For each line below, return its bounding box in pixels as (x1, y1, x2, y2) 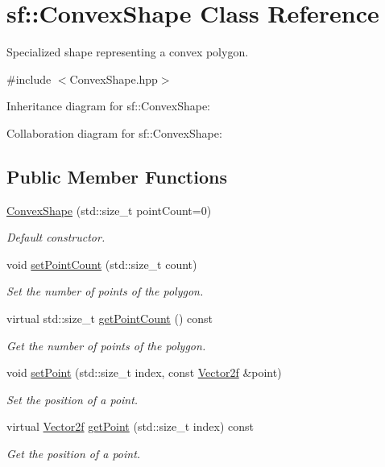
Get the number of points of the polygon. (6, 337, 206, 353)
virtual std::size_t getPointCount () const (6, 310, 213, 327)
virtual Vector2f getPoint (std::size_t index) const (6, 418, 255, 435)
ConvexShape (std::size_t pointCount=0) (6, 201, 212, 218)
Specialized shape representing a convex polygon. (6, 43, 249, 60)
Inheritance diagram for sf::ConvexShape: (6, 97, 211, 114)
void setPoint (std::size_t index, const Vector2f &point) (6, 364, 282, 381)
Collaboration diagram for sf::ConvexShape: (6, 124, 222, 141)
